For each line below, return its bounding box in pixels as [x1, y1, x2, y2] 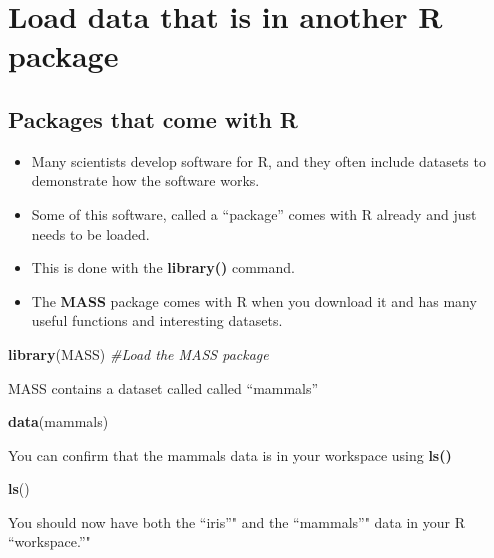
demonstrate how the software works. [31, 170, 260, 191]
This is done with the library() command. [31, 257, 295, 278]
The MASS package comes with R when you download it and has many [31, 290, 477, 311]
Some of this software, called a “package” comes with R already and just [31, 203, 477, 224]
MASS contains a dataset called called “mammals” [8, 377, 319, 398]
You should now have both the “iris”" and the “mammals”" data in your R [8, 511, 466, 532]
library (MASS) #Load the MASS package [8, 343, 269, 364]
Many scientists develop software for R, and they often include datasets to [31, 150, 486, 171]
